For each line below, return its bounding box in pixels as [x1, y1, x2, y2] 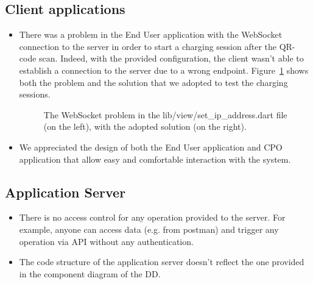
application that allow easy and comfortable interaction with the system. [19, 152, 291, 165]
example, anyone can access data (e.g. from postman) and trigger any [19, 222, 279, 235]
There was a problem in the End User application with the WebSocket [19, 28, 283, 41]
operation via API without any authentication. [19, 235, 194, 247]
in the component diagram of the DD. [19, 267, 161, 280]
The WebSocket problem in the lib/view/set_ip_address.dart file [43, 108, 287, 121]
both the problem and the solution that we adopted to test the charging [19, 76, 288, 88]
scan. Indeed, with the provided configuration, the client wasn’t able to [39, 52, 304, 65]
